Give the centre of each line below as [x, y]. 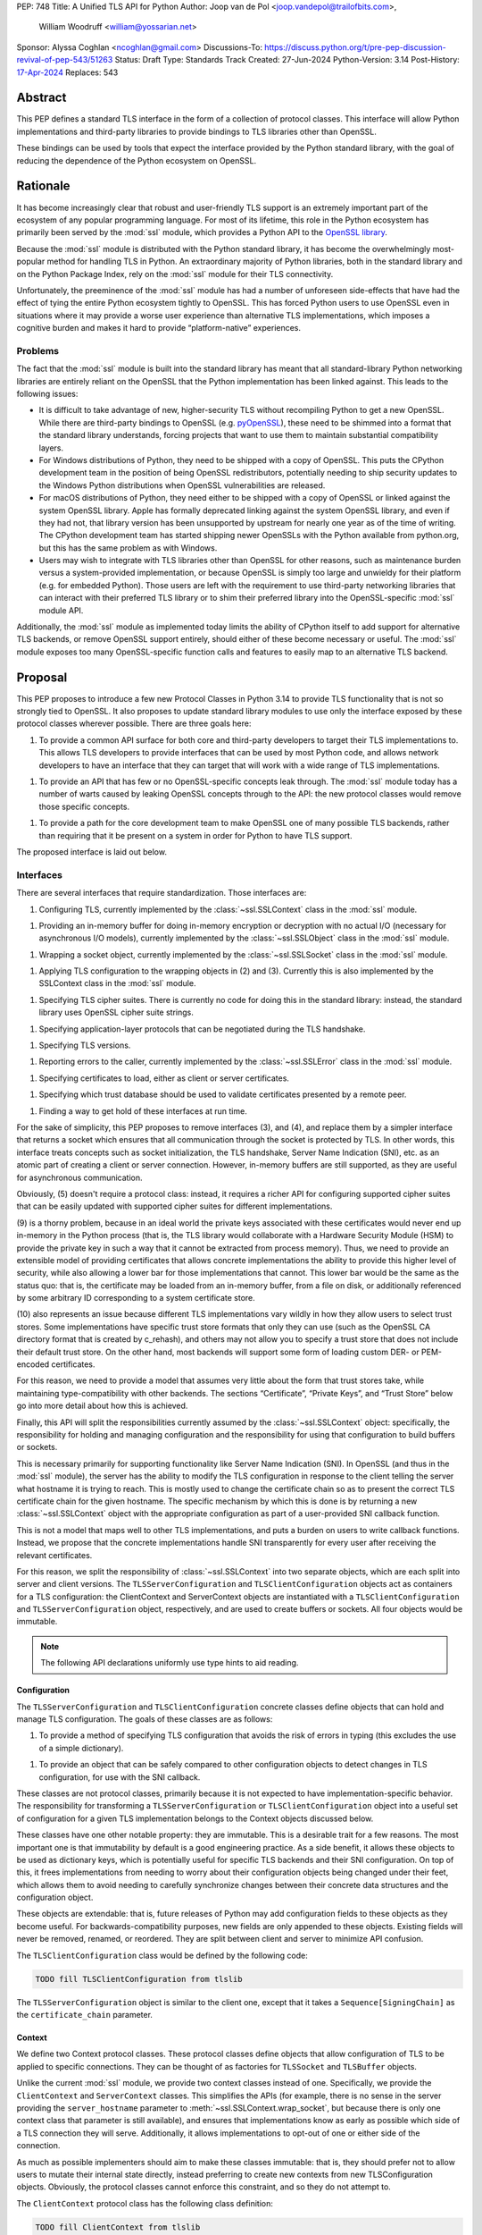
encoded [33, 1364]
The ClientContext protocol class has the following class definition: [145, 2203]
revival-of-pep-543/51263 [65, 60]
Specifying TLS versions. [85, 1045]
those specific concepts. [84, 806]
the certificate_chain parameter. [85, 2015]
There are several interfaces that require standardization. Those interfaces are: [162, 893]
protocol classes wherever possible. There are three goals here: [134, 723]
